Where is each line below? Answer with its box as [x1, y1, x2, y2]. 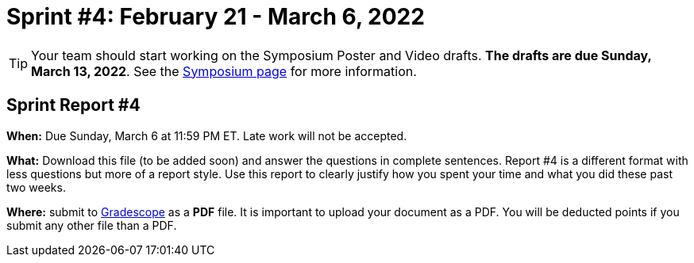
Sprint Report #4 [6, 95, 141, 116]
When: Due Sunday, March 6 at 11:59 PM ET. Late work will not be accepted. [6, 128, 407, 143]
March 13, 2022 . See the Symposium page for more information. [31, 63, 417, 79]
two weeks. [6, 180, 66, 194]
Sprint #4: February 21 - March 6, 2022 [6, 3, 425, 30]
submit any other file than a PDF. [6, 218, 177, 232]
